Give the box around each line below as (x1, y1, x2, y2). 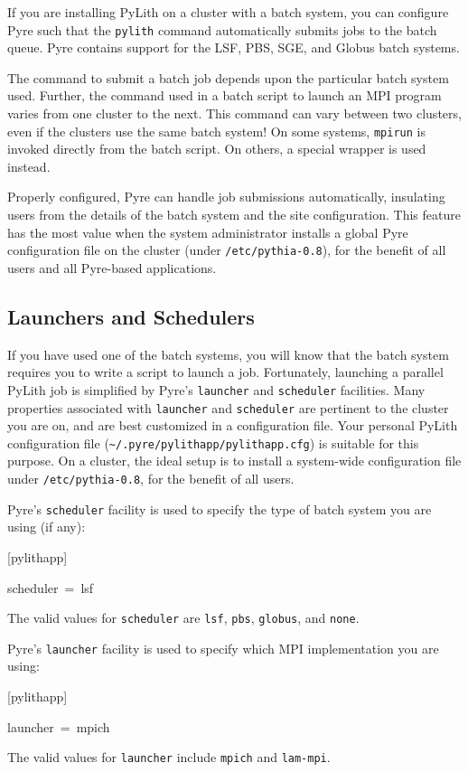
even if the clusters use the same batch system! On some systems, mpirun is (7, 121, 426, 140)
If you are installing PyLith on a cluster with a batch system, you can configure (7, 3, 449, 21)
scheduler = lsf (7, 578, 94, 597)
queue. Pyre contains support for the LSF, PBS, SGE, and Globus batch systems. (7, 38, 460, 57)
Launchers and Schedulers (7, 302, 255, 330)
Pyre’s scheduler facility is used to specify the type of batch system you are (7, 499, 432, 518)
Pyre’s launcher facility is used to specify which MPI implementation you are (7, 638, 439, 657)
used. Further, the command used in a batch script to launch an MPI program (7, 86, 442, 105)
